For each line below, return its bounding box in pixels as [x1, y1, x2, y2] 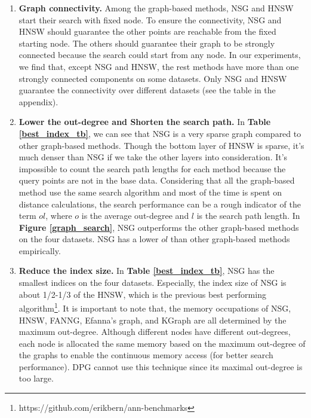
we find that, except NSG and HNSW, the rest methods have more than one [19, 60, 299, 72]
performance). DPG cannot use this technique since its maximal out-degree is [19, 360, 303, 373]
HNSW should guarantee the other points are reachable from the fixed [19, 25, 276, 38]
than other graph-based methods [170, 233, 290, 245]
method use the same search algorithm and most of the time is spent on [19, 185, 282, 198]
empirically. [19, 244, 61, 257]
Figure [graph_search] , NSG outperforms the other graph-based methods [19, 221, 299, 233]
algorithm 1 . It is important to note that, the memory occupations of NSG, [19, 300, 291, 314]
